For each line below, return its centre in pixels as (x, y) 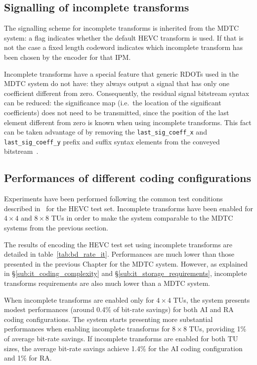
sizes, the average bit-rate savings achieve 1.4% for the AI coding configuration (123, 348)
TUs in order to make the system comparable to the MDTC (142, 218)
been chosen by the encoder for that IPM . (67, 57)
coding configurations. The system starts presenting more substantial (108, 319)
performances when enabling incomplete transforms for (87, 329)
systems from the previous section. (56, 228)
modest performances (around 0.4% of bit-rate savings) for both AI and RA (119, 309)
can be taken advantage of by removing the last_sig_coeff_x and (106, 132)
